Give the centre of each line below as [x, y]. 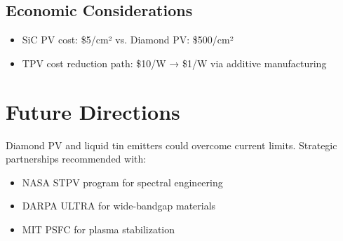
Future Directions [93, 111]
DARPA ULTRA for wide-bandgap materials [119, 206]
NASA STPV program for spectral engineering [122, 182]
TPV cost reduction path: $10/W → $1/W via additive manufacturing [174, 63]
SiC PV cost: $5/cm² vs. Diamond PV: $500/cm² [128, 40]
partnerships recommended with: [76, 159]
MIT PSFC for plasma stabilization [99, 229]
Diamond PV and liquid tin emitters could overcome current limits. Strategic [171, 145]
